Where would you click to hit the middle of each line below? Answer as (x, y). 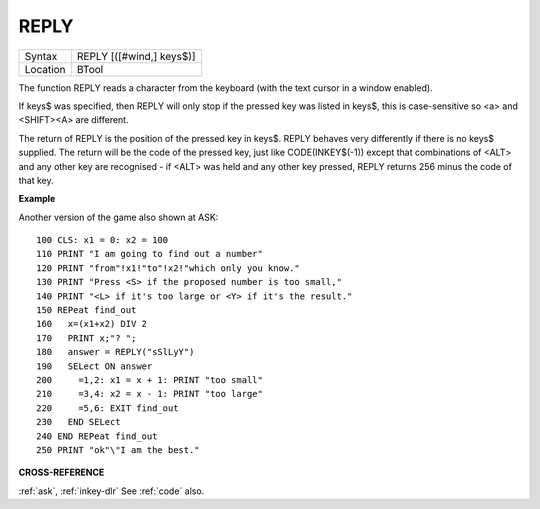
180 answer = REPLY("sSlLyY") (115, 352)
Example (37, 199)
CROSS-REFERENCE (61, 472)
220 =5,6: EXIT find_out (107, 408)
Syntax (41, 56)
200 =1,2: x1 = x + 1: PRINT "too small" (150, 379)
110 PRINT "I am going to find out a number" (150, 254)
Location (45, 69)
